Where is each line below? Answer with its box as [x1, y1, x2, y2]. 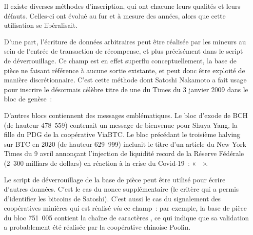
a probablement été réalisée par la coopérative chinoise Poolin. [4, 222, 191, 232]
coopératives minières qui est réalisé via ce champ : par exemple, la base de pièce [4, 203, 247, 213]
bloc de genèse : [4, 94, 52, 104]
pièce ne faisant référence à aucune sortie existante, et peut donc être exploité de [4, 65, 245, 75]
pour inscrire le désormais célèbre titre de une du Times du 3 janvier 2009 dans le [4, 84, 248, 94]
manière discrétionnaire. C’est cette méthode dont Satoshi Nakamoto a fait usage [4, 75, 247, 85]
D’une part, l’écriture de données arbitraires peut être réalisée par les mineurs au [4, 36, 246, 46]
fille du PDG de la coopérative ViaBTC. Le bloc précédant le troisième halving [4, 129, 240, 139]
